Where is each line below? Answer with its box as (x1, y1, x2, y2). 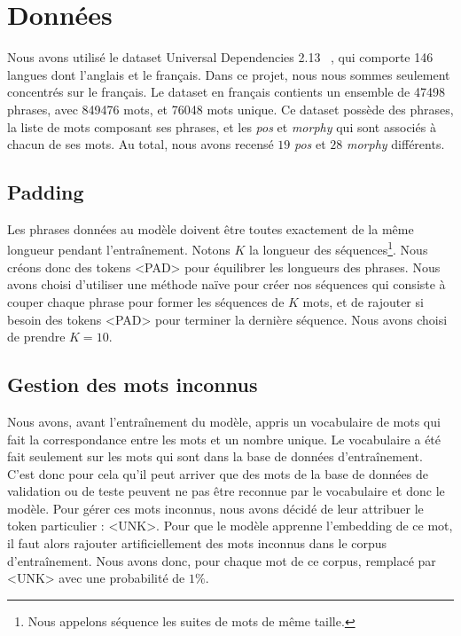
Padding (7, 178, 84, 206)
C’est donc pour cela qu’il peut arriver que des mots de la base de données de (7, 464, 428, 483)
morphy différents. (347, 135, 445, 153)
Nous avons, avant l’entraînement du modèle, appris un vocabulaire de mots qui (7, 412, 441, 430)
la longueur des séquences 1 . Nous (249, 238, 428, 259)
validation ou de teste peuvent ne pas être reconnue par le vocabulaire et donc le (7, 482, 445, 500)
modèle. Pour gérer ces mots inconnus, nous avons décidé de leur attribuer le (7, 499, 424, 517)
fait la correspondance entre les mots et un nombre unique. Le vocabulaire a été (7, 429, 441, 448)
